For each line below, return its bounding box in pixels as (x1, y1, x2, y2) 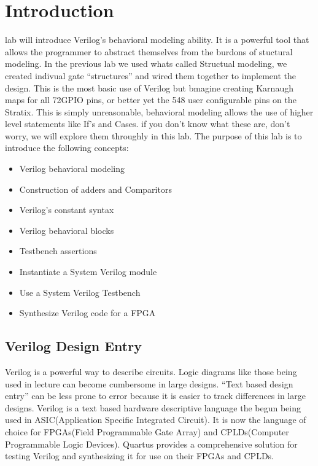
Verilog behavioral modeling (19, 162, 125, 175)
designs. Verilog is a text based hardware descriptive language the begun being (5, 401, 301, 414)
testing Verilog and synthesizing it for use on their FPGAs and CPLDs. (5, 449, 274, 462)
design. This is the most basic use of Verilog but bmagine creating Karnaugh (5, 81, 293, 94)
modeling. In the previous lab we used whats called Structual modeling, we (5, 57, 287, 70)
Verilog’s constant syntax (19, 203, 114, 216)
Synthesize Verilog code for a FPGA (19, 306, 156, 319)
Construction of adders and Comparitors (19, 182, 172, 195)
